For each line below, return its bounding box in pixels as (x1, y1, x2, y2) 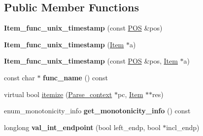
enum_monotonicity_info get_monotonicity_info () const (4, 105, 191, 116)
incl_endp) (166, 122, 200, 132)
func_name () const (43, 72, 108, 82)
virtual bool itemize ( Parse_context (4, 89, 112, 99)
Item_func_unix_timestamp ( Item (4, 39, 124, 49)
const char (4, 72, 35, 82)
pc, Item (118, 89, 143, 99)
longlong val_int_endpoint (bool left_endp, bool (4, 122, 161, 132)
